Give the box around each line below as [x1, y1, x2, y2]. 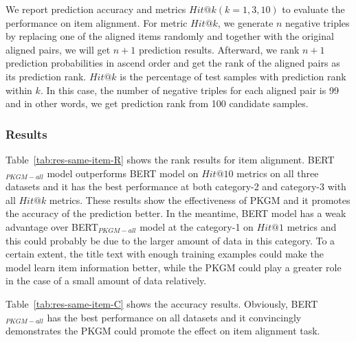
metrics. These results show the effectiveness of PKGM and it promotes [49, 192, 351, 207]
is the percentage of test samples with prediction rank [120, 69, 346, 83]
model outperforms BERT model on [47, 166, 199, 180]
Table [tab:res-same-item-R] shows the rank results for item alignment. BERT [5, 152, 335, 166]
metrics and [287, 219, 337, 233]
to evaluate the [282, 2, 345, 16]
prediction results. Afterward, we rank [139, 42, 300, 56]
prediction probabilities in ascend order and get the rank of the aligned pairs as [5, 56, 340, 70]
